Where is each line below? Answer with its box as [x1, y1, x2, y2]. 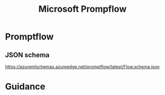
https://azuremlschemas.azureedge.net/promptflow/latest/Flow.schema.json [5, 64, 160, 69]
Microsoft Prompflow [38, 3, 127, 15]
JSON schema [5, 51, 50, 59]
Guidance [5, 81, 46, 92]
